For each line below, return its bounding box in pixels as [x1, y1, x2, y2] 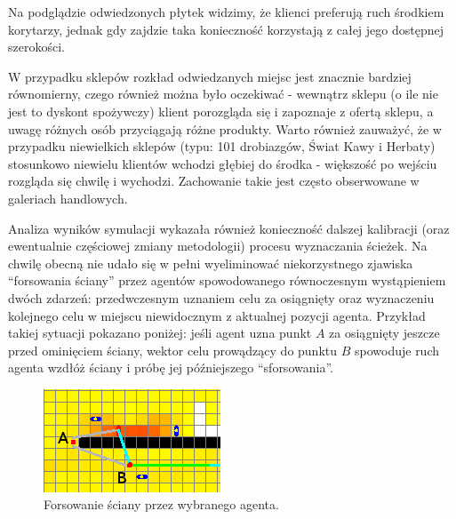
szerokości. [8, 37, 65, 56]
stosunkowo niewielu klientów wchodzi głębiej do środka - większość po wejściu [8, 154, 437, 172]
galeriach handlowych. [8, 188, 128, 207]
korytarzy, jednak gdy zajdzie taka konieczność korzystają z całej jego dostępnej [8, 20, 444, 38]
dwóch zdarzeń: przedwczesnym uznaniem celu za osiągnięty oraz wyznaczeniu [8, 288, 435, 307]
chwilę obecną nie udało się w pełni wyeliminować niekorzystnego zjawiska [8, 253, 413, 272]
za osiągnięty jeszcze [329, 323, 440, 342]
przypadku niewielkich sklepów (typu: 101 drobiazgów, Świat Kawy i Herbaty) [8, 137, 436, 156]
